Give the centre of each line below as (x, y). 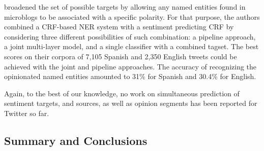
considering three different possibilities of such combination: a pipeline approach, (130, 36)
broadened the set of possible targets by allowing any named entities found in (125, 7)
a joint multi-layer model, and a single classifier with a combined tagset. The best (131, 46)
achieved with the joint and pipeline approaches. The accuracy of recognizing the (130, 66)
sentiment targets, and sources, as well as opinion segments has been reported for (131, 103)
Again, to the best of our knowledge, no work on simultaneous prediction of (122, 93)
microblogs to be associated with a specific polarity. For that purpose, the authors (132, 16)
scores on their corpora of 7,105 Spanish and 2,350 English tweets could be (121, 56)
